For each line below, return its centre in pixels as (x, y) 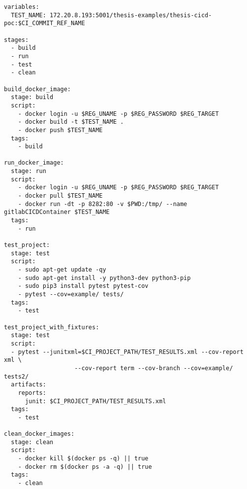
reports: (32, 393)
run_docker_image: (34, 163)
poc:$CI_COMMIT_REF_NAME (45, 23)
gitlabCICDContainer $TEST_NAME (57, 212)
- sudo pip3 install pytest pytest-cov (83, 286)
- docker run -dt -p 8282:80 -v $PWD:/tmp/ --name (103, 204)
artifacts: (29, 385)
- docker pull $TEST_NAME (60, 196)
